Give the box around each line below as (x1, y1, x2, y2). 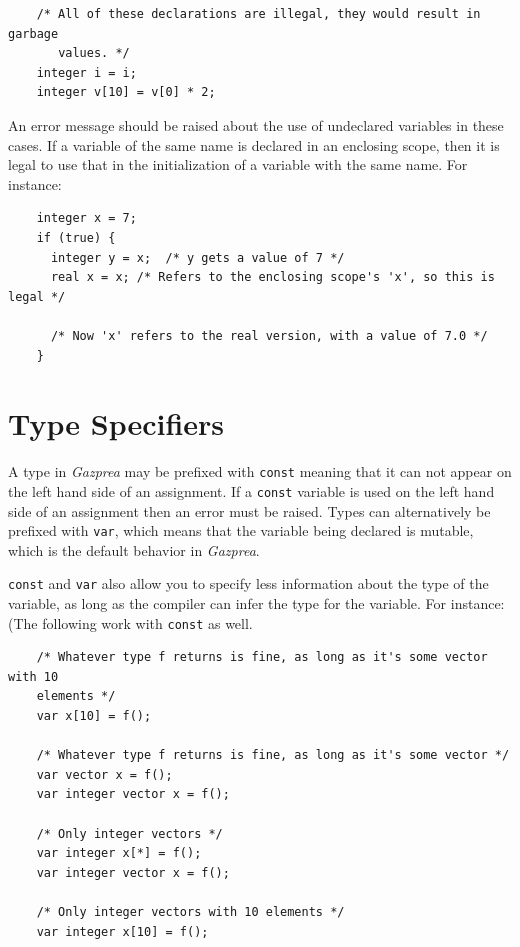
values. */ (58, 46, 130, 61)
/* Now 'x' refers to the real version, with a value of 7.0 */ (50, 328, 488, 343)
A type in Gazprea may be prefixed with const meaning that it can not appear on (8, 461, 512, 482)
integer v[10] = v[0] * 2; (36, 85, 216, 100)
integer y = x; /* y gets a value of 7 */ (50, 250, 345, 265)
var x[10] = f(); (36, 709, 152, 724)
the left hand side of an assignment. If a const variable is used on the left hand (8, 480, 495, 501)
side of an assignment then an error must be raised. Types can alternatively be (8, 500, 491, 521)
